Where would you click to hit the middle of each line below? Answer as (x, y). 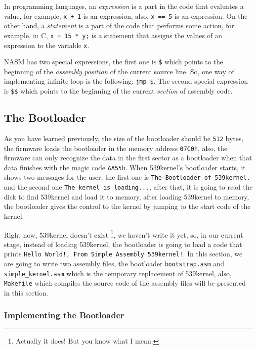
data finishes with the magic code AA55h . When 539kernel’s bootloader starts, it (125, 167)
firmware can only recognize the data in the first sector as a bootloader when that (128, 158)
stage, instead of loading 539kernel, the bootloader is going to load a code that (123, 244)
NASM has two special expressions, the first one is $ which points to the (114, 62)
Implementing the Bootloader (64, 315)
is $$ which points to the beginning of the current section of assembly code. (118, 91)
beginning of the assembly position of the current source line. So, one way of (119, 71)
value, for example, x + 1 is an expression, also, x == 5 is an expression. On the (126, 16)
